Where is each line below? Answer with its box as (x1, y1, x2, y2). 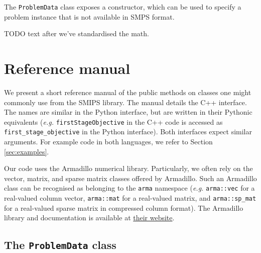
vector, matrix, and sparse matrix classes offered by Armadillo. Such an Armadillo (4, 173, 257, 183)
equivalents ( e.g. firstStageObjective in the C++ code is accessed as (4, 116, 223, 127)
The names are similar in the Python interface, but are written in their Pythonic (4, 107, 252, 117)
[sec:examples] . (4, 146, 49, 156)
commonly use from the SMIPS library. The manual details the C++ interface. (4, 97, 247, 107)
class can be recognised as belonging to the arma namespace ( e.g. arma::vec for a (4, 183, 255, 193)
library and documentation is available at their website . (4, 212, 175, 223)
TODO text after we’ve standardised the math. (4, 28, 149, 39)
